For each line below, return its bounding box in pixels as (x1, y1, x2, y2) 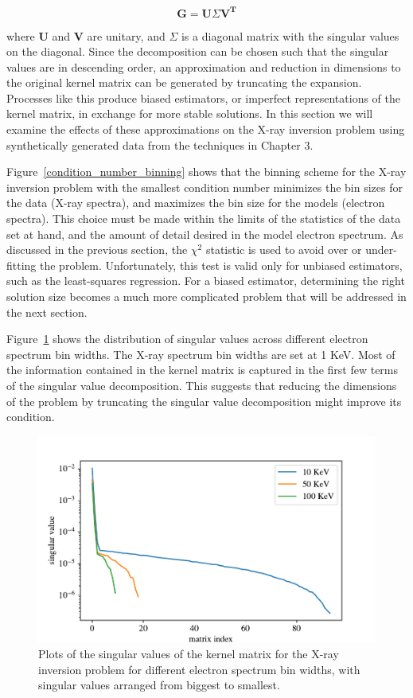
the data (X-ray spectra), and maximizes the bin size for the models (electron (6, 194, 385, 211)
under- (365, 241, 397, 258)
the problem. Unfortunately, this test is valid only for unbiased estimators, (40, 256, 403, 273)
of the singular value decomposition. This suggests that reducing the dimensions (6, 376, 397, 393)
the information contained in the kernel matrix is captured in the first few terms (6, 361, 399, 378)
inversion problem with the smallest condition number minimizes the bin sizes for (6, 178, 403, 195)
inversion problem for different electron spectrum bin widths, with (38, 661, 360, 677)
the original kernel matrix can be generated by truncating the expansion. (6, 74, 362, 91)
